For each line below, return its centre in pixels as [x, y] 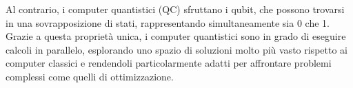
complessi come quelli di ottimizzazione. [90, 76]
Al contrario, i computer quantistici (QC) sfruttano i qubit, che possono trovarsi [175, 9]
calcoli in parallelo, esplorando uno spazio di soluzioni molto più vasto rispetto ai [176, 49]
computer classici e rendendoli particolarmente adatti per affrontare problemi [169, 63]
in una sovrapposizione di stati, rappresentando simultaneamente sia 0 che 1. [168, 22]
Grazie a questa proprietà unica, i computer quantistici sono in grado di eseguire [176, 36]
